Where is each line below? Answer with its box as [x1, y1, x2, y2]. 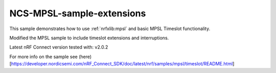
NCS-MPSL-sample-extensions [9, 8, 146, 19]
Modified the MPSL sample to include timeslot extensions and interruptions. [9, 35, 169, 41]
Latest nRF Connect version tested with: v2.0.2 [9, 44, 108, 51]
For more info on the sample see [9, 54, 78, 60]
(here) [78, 54, 92, 60]
